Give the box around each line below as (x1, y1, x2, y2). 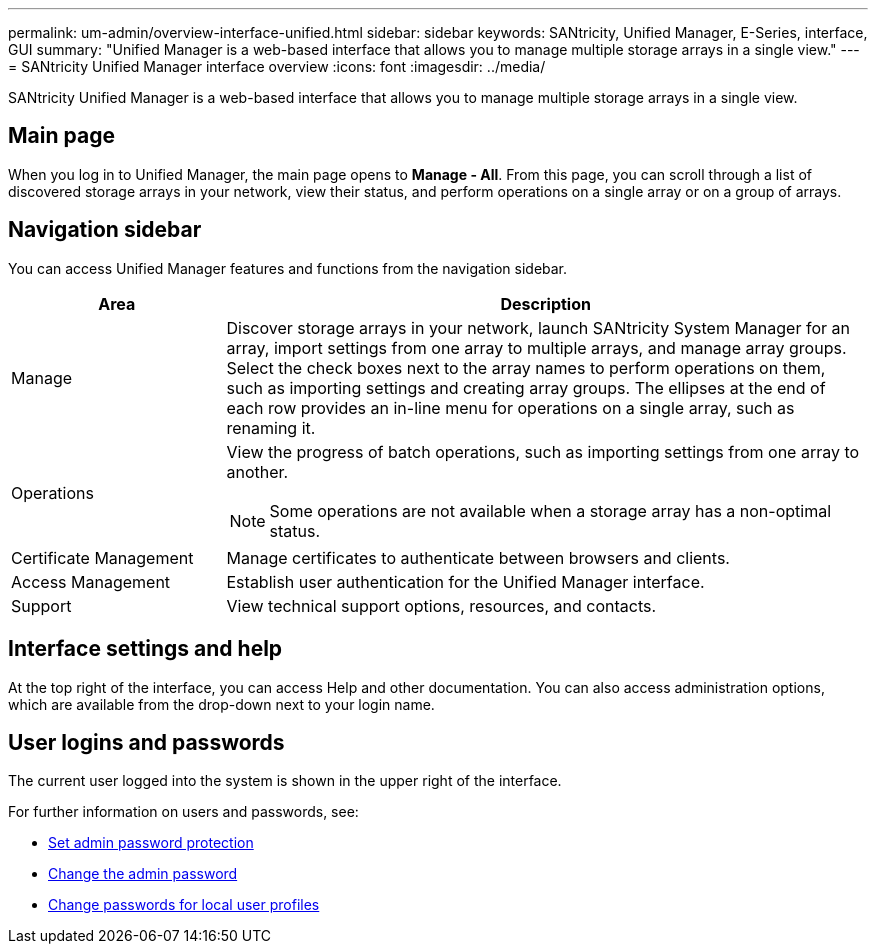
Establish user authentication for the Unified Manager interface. (226, 571, 705, 592)
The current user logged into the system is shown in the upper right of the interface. (8, 772, 562, 790)
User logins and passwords (8, 729, 285, 755)
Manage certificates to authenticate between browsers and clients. (226, 547, 730, 568)
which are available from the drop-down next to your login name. (8, 695, 435, 713)
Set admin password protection (48, 834, 254, 852)
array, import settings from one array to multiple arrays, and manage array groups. (226, 337, 847, 358)
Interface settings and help (8, 636, 283, 662)
